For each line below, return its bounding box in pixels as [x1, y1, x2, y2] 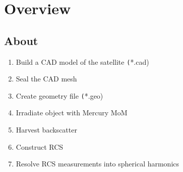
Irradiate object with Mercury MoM [16, 107, 128, 118]
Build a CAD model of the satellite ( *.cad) [16, 56, 149, 67]
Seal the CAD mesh [16, 73, 77, 84]
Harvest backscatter [16, 124, 77, 135]
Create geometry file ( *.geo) [16, 90, 103, 101]
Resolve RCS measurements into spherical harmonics [16, 158, 179, 169]
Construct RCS [16, 141, 64, 152]
